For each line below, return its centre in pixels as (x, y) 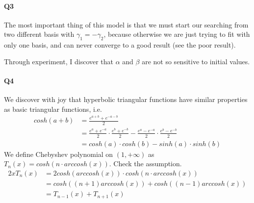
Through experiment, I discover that (59, 61)
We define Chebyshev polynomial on (59, 154)
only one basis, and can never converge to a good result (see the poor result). (120, 45)
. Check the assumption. (145, 164)
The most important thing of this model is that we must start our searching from (126, 24)
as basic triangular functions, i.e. (53, 109)
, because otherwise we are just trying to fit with (177, 34)
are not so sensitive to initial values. (196, 61)
